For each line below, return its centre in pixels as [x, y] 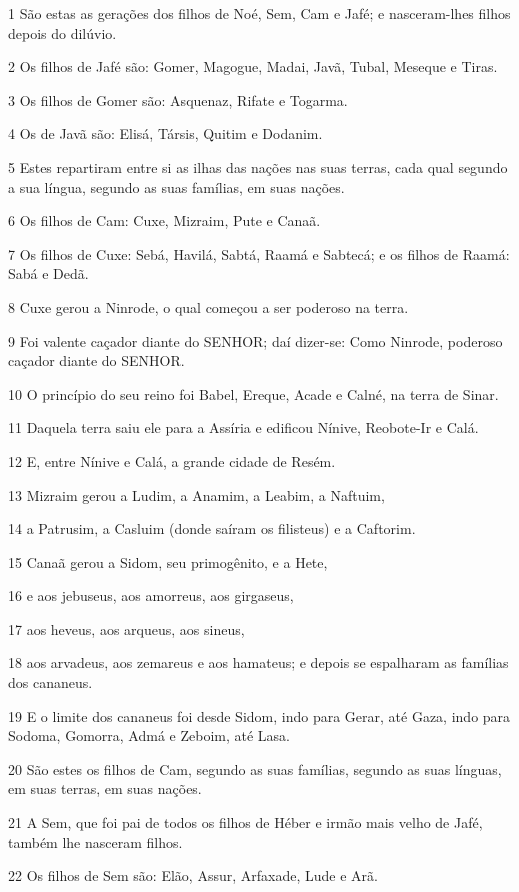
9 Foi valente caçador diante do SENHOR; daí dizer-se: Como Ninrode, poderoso [255, 340]
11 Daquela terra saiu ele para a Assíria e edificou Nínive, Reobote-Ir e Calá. [243, 427]
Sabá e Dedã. [48, 273]
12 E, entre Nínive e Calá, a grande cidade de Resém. [172, 460]
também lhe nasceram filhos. [95, 841]
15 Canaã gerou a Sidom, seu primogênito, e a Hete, [168, 561]
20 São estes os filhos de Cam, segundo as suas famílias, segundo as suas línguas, [255, 768]
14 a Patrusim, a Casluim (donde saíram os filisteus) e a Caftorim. [212, 528]
